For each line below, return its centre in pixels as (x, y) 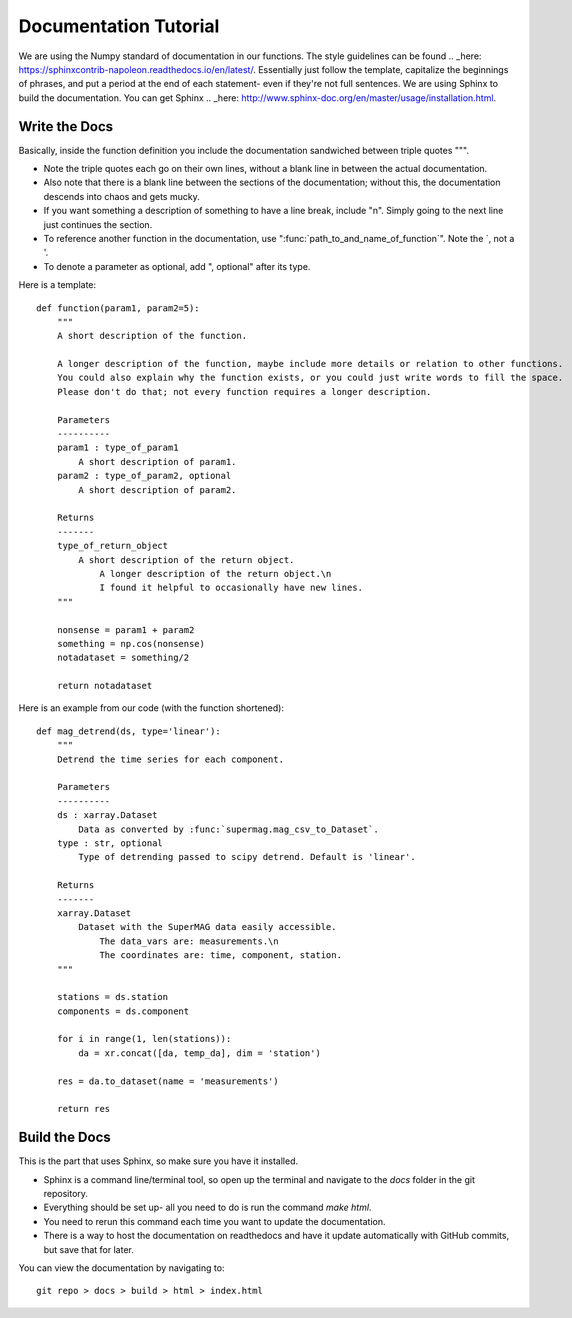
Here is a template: (57, 285)
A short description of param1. (157, 461)
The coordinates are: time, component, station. (220, 955)
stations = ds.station (112, 997)
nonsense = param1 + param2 (125, 629)
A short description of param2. (157, 489)
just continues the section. (98, 224)
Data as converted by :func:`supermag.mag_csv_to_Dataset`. (228, 829)
